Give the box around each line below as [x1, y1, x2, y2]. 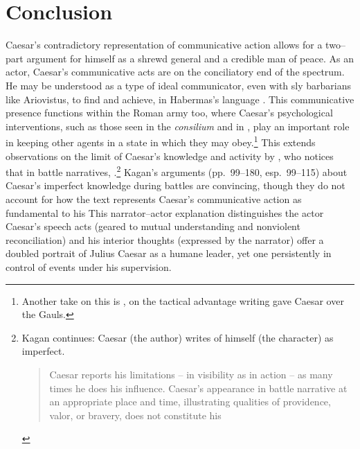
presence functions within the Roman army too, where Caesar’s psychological [6, 105, 333, 120]
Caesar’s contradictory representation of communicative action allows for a [6, 37, 323, 52]
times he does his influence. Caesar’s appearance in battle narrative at [49, 380, 348, 395]
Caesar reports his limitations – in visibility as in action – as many [49, 367, 333, 381]
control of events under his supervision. [6, 259, 172, 274]
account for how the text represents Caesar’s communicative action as [6, 191, 302, 206]
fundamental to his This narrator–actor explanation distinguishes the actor [6, 205, 324, 220]
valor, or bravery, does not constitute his [49, 407, 222, 422]
